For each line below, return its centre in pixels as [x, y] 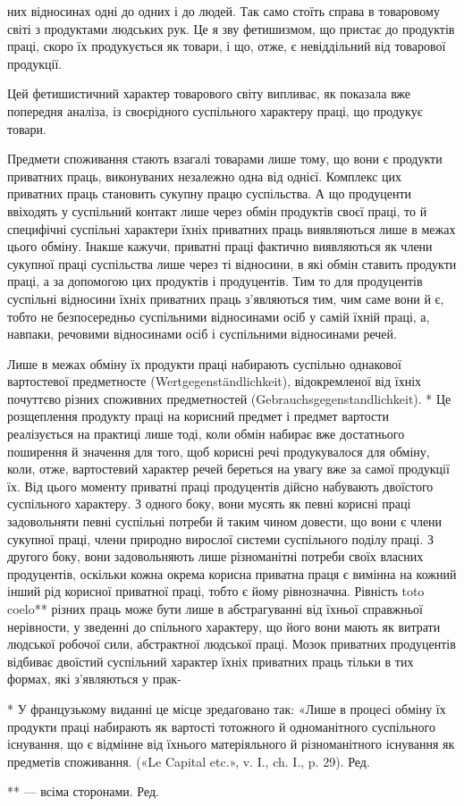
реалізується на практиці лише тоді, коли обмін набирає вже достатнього [206, 434]
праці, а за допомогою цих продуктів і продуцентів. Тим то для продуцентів [215, 281]
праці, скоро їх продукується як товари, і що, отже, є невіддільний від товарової [227, 46]
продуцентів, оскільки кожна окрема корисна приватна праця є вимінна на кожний [232, 573]
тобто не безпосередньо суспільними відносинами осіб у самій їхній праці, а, [219, 316]
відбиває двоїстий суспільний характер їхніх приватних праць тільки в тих [211, 661]
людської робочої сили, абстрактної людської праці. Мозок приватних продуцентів [232, 644]
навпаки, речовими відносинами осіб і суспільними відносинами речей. [202, 334]
